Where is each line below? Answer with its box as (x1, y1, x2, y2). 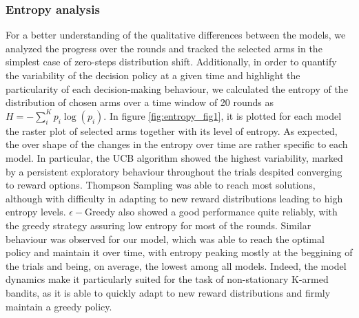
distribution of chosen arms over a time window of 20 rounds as (6, 95, 274, 109)
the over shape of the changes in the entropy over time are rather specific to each (6, 137, 348, 151)
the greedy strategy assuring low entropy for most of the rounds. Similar (6, 218, 311, 232)
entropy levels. (6, 204, 66, 219)
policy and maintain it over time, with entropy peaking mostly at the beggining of (6, 245, 353, 259)
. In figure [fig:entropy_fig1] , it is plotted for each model (103, 108, 342, 123)
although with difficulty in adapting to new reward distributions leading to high (6, 191, 343, 205)
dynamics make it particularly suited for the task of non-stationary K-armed (6, 272, 329, 286)
